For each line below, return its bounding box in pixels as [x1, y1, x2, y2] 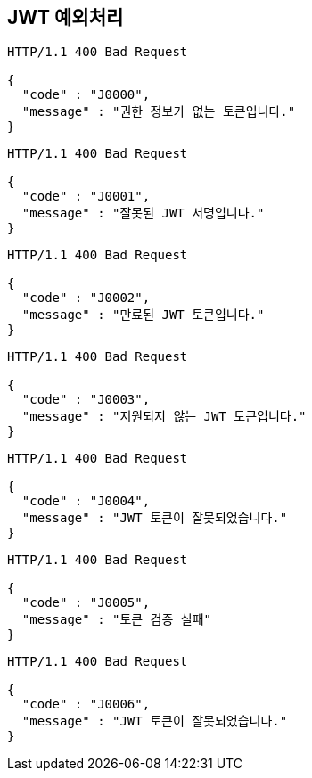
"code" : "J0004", [21, 494, 151, 509]
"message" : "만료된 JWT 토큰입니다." [21, 307, 265, 323]
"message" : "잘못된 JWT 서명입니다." [21, 206, 265, 221]
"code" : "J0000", [21, 87, 151, 102]
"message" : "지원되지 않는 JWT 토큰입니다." [21, 409, 307, 424]
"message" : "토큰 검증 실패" [21, 612, 211, 627]
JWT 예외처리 [7, 6, 124, 29]
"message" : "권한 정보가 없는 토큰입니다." [21, 104, 296, 119]
